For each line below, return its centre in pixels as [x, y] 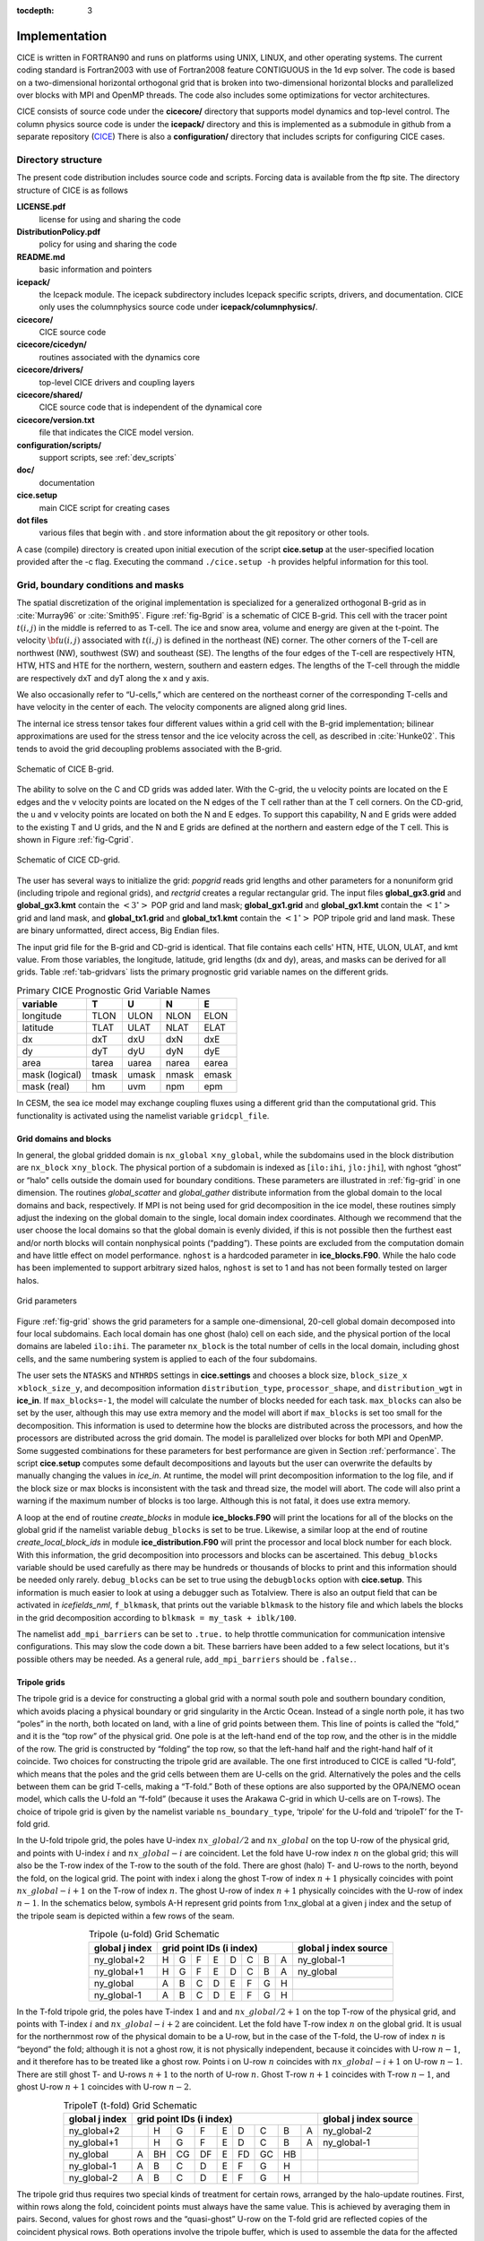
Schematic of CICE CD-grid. [69, 860]
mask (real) [46, 1086]
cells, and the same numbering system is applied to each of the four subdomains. [167, 1359]
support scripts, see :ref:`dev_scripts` [108, 457]
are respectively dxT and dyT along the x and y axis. [113, 678]
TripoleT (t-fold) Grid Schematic [130, 2105]
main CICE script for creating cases [104, 507]
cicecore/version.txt [56, 420]
